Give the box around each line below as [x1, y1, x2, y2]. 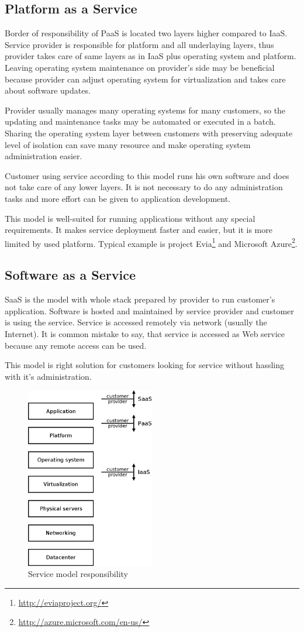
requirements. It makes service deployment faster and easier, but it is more [5, 224, 272, 236]
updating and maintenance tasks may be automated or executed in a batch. [5, 115, 276, 128]
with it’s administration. [5, 370, 92, 382]
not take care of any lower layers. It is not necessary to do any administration [5, 181, 283, 193]
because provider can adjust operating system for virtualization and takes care [5, 73, 286, 85]
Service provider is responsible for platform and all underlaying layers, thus [5, 38, 274, 50]
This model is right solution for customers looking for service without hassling [5, 359, 284, 371]
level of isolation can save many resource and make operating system [5, 138, 251, 150]
